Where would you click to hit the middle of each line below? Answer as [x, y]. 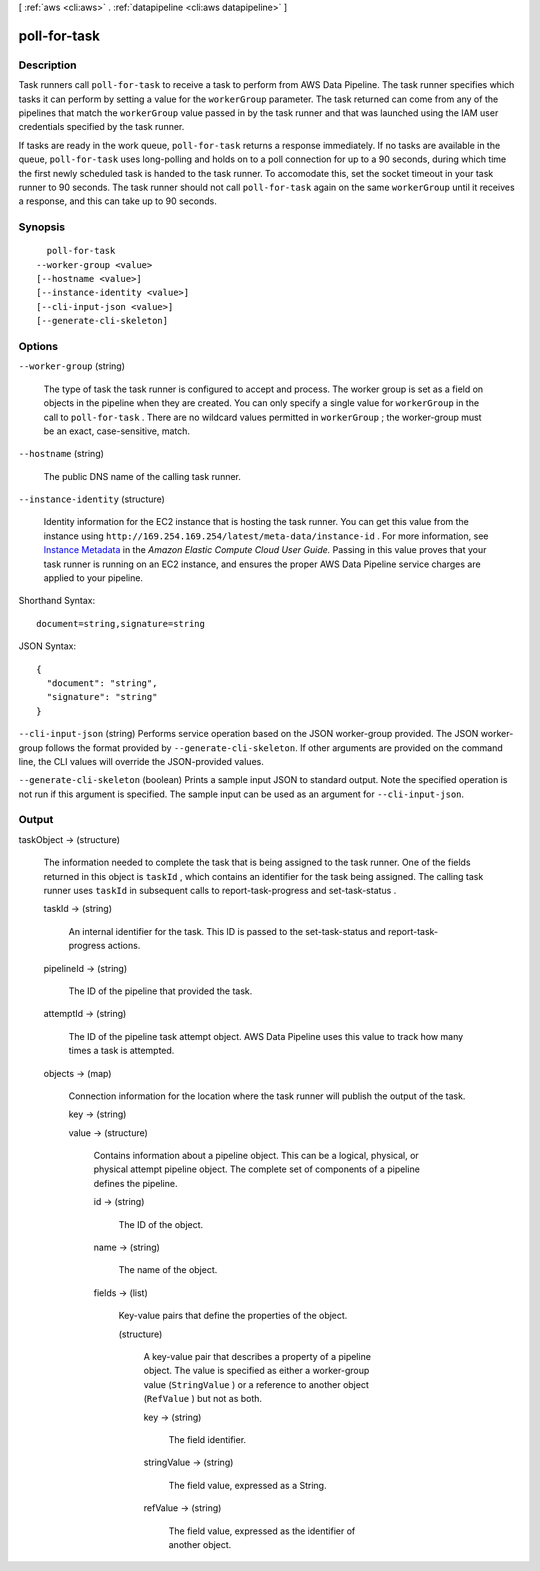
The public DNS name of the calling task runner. [142, 476]
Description [47, 65]
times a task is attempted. [121, 1051]
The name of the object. [168, 1270]
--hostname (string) [61, 454]
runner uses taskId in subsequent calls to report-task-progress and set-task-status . [220, 891]
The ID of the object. [161, 1224]
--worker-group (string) [71, 366]
